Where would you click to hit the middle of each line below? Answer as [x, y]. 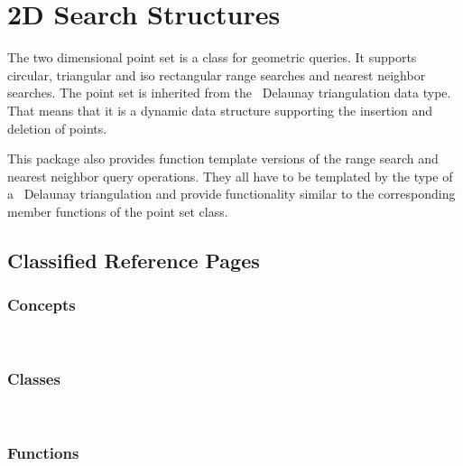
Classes [34, 378]
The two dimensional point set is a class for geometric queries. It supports [212, 57]
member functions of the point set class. [118, 211]
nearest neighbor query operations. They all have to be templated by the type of [230, 176]
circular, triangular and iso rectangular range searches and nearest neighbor [217, 75]
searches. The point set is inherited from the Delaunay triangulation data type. [229, 93]
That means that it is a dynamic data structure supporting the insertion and [220, 110]
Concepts [42, 305]
